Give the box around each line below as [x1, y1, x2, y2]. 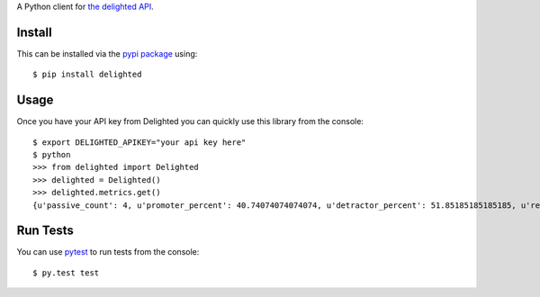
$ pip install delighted [32, 69, 142, 80]
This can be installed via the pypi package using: [16, 48, 198, 58]
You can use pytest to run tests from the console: [16, 247, 200, 257]
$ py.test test [32, 267, 100, 278]
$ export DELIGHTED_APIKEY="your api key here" [32, 137, 247, 148]
